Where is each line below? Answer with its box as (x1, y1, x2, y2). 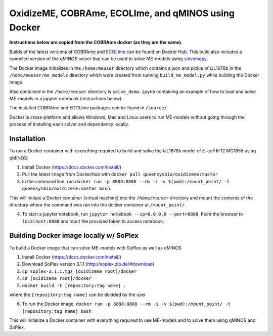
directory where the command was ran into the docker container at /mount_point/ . (9, 201, 187, 207)
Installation (9, 135, 45, 143)
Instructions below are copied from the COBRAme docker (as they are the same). (9, 39, 183, 46)
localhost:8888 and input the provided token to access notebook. (22, 218, 164, 224)
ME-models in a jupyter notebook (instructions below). (9, 96, 123, 102)
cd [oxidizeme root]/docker (22, 276, 92, 281)
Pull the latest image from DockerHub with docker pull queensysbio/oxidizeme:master (22, 171, 218, 177)
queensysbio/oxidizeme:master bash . (22, 185, 112, 192)
